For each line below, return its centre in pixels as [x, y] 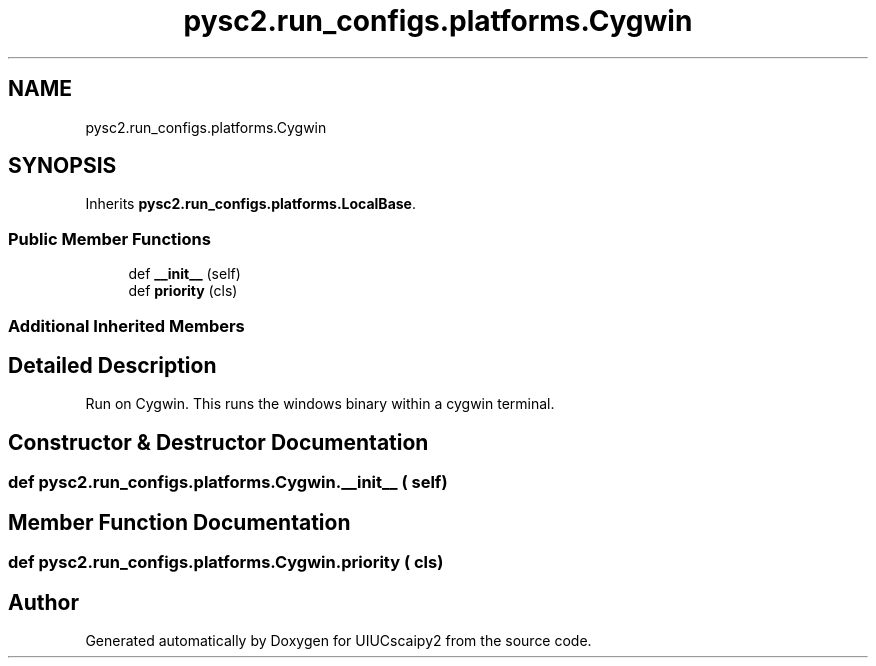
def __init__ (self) [184, 274]
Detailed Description [112, 365]
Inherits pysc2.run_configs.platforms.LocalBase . [250, 204]
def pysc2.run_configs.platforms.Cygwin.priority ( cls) [226, 562]
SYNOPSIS [62, 166]
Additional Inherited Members [126, 325]
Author [43, 602]
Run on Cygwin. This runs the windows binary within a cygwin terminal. [320, 404]
